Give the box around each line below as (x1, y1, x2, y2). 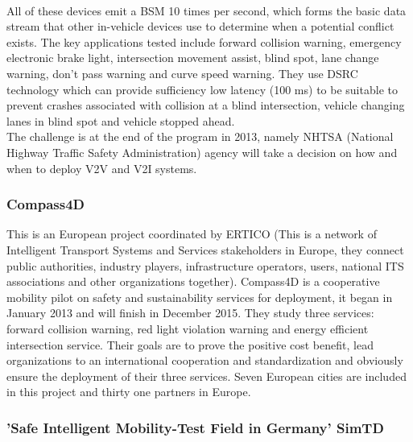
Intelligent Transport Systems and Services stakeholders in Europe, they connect (6, 241, 404, 258)
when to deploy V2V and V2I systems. (6, 159, 197, 176)
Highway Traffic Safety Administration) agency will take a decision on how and (6, 143, 398, 160)
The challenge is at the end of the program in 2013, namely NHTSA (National (6, 128, 394, 145)
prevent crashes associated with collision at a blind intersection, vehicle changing (6, 97, 405, 114)
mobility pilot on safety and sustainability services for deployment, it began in (6, 288, 393, 305)
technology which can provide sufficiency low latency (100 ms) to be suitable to (6, 81, 398, 97)
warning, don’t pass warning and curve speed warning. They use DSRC (6, 64, 358, 81)
